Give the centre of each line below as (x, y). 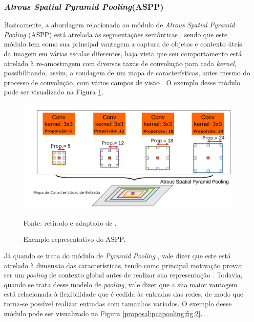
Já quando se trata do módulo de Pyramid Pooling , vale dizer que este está (117, 256)
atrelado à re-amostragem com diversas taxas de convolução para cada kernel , (120, 63)
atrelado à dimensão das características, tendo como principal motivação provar (123, 265)
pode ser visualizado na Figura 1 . (54, 92)
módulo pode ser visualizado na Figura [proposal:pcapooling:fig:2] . (103, 313)
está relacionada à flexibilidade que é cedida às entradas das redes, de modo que (124, 294)
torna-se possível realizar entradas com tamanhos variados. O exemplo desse (118, 304)
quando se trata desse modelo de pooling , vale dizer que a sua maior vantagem (121, 284)
